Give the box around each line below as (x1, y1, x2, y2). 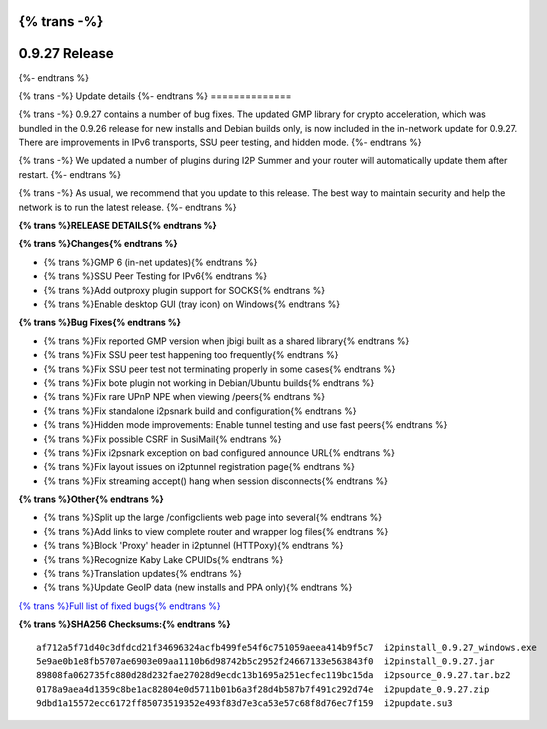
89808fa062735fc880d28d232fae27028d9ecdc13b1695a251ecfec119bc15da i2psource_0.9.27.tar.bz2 (36, 670, 511, 681)
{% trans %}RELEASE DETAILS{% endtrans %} (18, 220, 217, 232)
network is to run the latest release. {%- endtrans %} (18, 201, 237, 213)
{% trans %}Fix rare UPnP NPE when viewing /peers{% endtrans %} (43, 391, 325, 403)
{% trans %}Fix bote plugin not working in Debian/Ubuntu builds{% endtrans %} (43, 376, 375, 389)
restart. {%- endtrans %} (18, 168, 122, 180)
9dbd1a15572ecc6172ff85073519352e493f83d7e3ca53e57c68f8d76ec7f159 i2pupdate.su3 (36, 698, 453, 709)
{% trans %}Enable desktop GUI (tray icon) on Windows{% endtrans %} (43, 298, 341, 310)
